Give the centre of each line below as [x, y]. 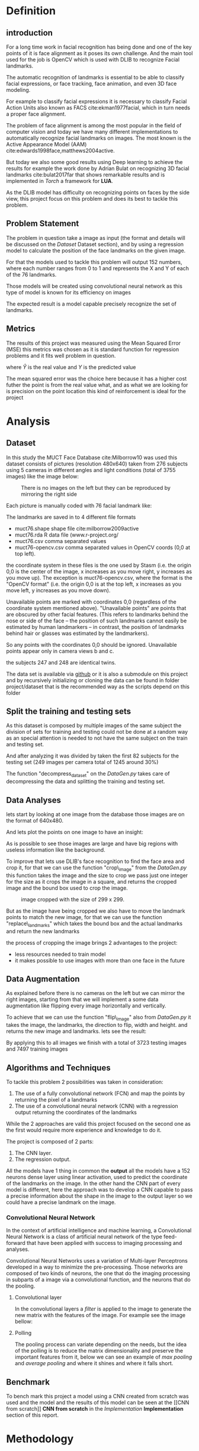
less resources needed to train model [60, 954]
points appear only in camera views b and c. [60, 651]
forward [16, 1243]
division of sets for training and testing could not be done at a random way [97, 732]
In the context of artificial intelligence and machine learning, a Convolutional [99, 1231]
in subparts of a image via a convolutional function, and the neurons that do [98, 1280]
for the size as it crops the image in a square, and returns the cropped [92, 881]
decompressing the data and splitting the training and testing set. [86, 781]
